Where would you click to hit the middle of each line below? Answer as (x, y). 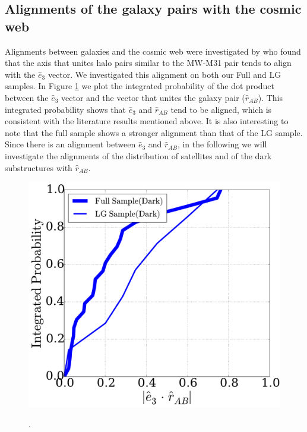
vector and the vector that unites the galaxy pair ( (153, 97)
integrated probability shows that (66, 109)
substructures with (39, 167)
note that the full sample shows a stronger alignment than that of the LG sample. (154, 132)
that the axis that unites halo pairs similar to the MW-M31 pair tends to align (148, 63)
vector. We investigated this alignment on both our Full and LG (164, 74)
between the (27, 97)
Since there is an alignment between (70, 144)
